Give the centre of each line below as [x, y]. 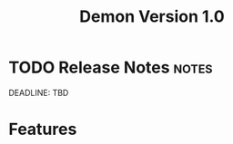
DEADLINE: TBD [39, 92]
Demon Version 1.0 [152, 17]
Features [43, 130]
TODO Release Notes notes [111, 67]
